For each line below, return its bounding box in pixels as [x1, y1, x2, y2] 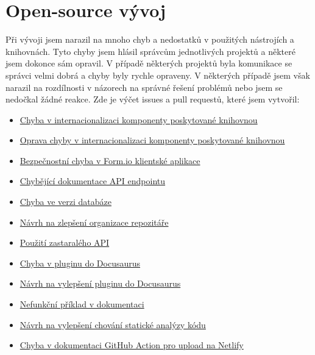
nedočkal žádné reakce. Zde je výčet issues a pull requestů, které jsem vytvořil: [5, 93, 300, 106]
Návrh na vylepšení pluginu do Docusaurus [19, 277, 181, 290]
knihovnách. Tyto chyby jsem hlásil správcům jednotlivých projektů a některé [5, 45, 296, 57]
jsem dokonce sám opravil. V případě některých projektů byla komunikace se [5, 57, 292, 70]
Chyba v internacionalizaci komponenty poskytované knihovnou [19, 113, 258, 126]
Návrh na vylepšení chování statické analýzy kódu [19, 318, 206, 331]
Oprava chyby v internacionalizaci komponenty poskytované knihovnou [19, 134, 285, 146]
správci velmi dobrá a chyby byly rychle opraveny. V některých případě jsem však [5, 68, 310, 81]
